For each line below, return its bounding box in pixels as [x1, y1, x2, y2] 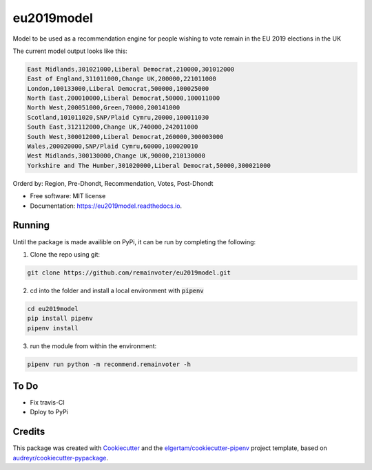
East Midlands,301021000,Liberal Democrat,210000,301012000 [27, 65, 235, 73]
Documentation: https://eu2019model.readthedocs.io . [30, 202, 183, 210]
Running [12, 220, 50, 231]
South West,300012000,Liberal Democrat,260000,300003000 [27, 133, 224, 140]
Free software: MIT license [30, 192, 106, 200]
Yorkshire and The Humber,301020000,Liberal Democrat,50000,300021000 [27, 162, 271, 169]
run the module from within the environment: [30, 341, 157, 350]
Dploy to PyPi [30, 408, 68, 416]
